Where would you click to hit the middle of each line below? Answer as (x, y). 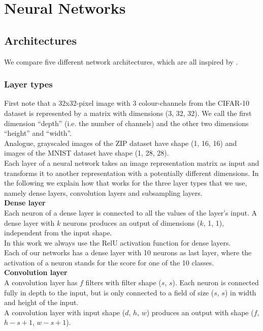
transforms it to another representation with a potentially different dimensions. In (131, 173)
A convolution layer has (41, 282)
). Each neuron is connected (216, 282)
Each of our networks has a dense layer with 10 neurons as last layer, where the (128, 252)
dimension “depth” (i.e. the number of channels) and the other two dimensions (126, 123)
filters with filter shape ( (123, 282)
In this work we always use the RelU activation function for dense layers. (118, 242)
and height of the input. (41, 302)
